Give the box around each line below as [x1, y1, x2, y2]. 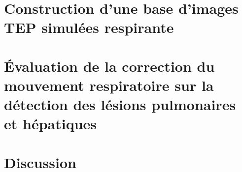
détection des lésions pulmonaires [4, 94, 236, 115]
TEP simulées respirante [4, 17, 174, 37]
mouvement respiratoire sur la [4, 75, 214, 95]
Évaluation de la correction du [4, 56, 215, 76]
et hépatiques [4, 114, 97, 134]
